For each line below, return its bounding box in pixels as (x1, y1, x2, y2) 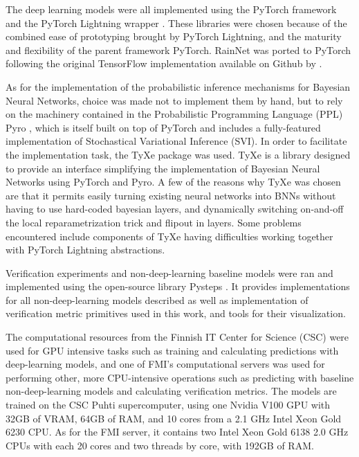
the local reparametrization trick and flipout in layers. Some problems (6, 215, 302, 229)
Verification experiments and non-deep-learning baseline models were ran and (6, 265, 333, 280)
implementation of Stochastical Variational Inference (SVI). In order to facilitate (6, 134, 347, 148)
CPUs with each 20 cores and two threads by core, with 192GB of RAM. (6, 438, 314, 452)
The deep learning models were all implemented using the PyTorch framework (6, 2, 337, 16)
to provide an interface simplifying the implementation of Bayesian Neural (6, 161, 320, 175)
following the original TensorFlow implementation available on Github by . (6, 56, 322, 71)
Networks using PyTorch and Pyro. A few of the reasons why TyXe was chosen (6, 174, 341, 189)
